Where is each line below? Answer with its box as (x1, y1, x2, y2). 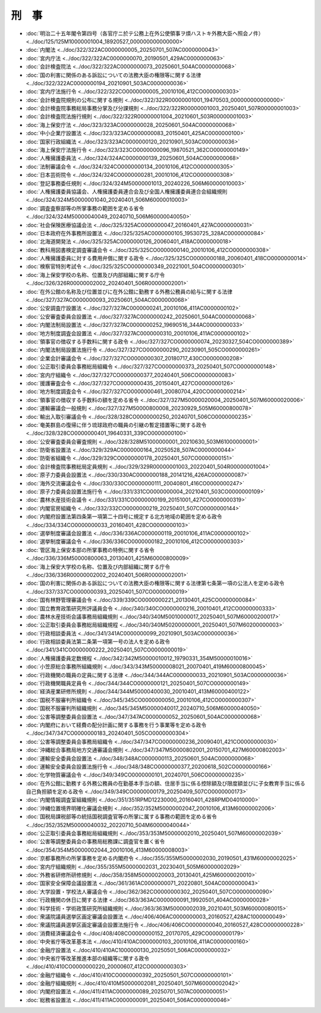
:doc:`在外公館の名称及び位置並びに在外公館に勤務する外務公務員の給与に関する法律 (26, 288, 233, 295)
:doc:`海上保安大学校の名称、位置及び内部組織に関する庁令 (26, 563, 171, 570)
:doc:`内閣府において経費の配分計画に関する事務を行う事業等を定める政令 (26, 721, 207, 728)
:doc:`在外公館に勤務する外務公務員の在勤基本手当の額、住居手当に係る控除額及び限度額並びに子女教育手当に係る (26, 780, 306, 787)
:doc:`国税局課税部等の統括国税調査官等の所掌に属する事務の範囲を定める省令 (26, 813, 217, 820)
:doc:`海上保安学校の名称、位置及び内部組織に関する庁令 (26, 271, 165, 278)
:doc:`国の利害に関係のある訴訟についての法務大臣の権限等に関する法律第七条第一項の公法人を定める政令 (26, 579, 285, 587)
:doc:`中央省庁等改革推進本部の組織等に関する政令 (26, 955, 150, 962)
